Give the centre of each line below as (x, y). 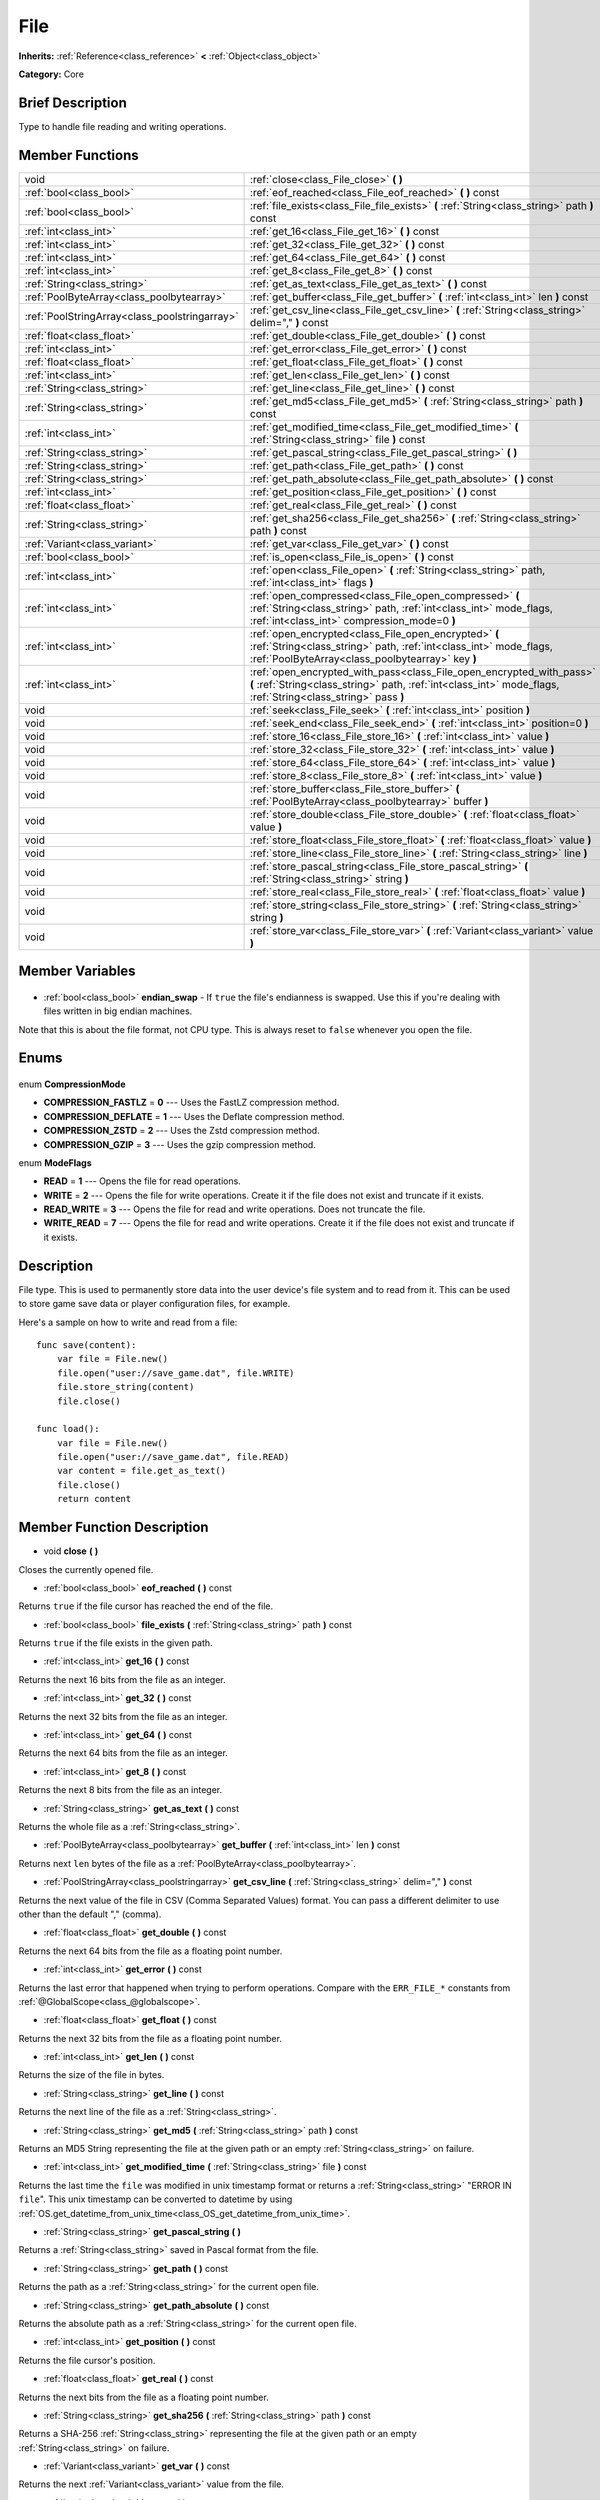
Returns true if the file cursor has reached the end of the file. (146, 1606)
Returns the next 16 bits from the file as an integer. (122, 1679)
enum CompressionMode (72, 1084)
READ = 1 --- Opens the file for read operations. (142, 1181)
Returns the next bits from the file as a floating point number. (143, 2397)
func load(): (68, 1429)
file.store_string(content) (125, 1387)
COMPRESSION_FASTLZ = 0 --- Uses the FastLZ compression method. (191, 1102)
